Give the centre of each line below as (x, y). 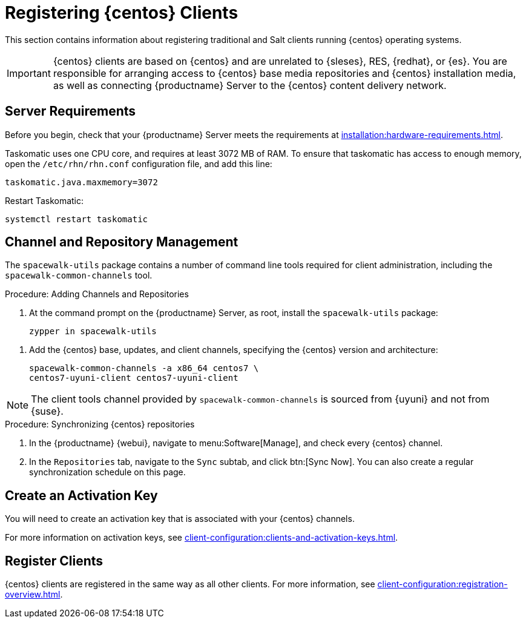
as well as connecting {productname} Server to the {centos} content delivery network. (250, 85)
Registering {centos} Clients (122, 13)
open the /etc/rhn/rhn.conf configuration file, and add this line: (139, 163)
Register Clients (54, 561)
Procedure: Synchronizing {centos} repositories (100, 424)
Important (29, 73)
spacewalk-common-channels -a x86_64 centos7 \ (144, 368)
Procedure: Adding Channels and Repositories (97, 294)
